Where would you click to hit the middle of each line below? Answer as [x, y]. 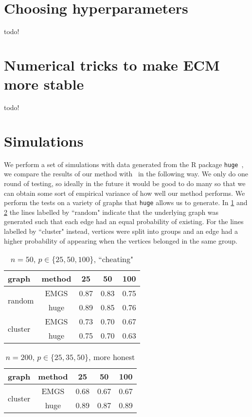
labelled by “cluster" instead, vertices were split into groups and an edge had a [121, 231]
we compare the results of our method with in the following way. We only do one [126, 174]
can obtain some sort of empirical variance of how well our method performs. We [125, 193]
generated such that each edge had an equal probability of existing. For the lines [124, 221]
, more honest [112, 357]
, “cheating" [114, 259]
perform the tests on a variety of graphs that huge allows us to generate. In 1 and [126, 202]
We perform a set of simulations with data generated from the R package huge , [124, 164]
